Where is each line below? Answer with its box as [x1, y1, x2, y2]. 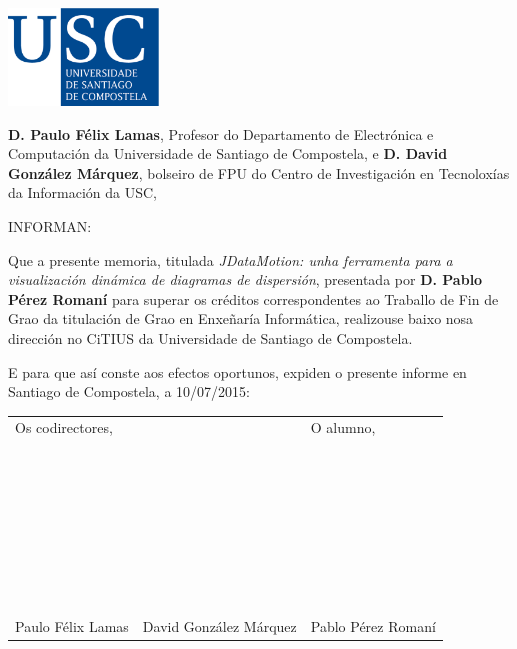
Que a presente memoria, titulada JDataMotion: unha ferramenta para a [8, 249, 453, 270]
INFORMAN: [8, 215, 92, 236]
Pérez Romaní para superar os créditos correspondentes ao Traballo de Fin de [8, 288, 499, 309]
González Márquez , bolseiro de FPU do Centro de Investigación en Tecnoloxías [8, 162, 510, 183]
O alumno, [310, 417, 376, 438]
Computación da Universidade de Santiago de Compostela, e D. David [8, 143, 448, 164]
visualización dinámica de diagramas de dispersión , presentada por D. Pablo [8, 269, 483, 290]
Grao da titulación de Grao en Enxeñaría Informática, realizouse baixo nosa [8, 308, 474, 329]
